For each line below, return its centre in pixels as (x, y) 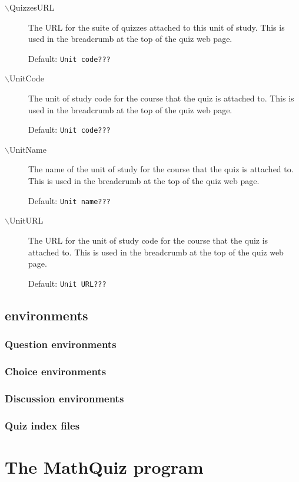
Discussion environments (64, 398)
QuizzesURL (32, 7)
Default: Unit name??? (69, 200)
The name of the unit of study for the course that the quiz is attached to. (161, 169)
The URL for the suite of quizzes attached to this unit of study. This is (157, 27)
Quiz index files (42, 425)
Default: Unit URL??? (67, 283)
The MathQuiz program (104, 466)
